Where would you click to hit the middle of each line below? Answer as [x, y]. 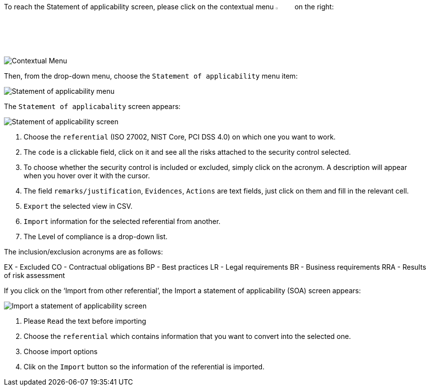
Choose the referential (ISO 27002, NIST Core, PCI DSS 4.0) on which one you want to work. [180, 137]
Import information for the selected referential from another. [122, 222]
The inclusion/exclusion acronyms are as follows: [84, 252]
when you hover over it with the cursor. [87, 176]
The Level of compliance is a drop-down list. [96, 237]
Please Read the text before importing [85, 321]
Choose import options [61, 352]
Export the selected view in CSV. [78, 206]
